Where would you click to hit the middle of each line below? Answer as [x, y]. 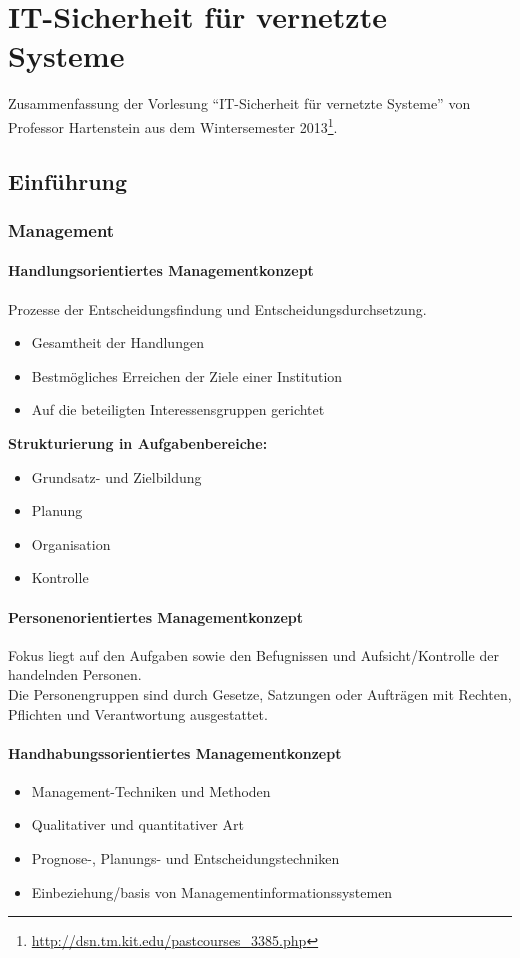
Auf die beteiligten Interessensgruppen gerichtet [178, 409]
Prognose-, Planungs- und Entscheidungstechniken [185, 858]
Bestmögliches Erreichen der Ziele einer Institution [187, 375]
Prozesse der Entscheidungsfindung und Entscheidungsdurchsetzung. [217, 308]
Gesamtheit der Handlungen [117, 342]
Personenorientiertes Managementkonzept [156, 616]
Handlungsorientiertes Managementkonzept [161, 270]
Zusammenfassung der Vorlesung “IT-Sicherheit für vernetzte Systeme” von [239, 103]
